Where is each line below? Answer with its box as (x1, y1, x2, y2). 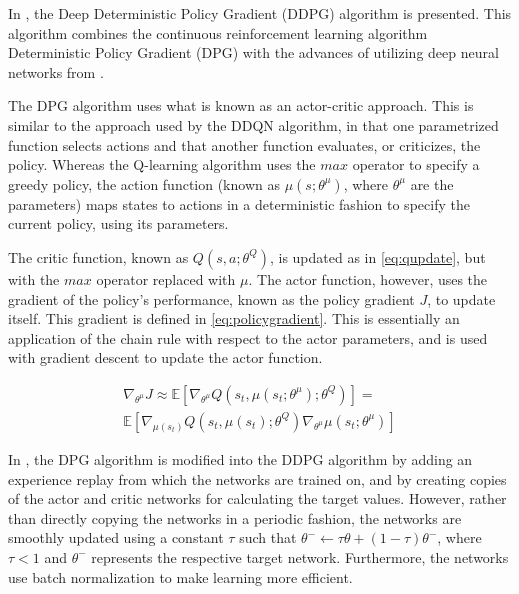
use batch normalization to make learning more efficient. (8, 566, 353, 587)
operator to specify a (352, 154, 480, 175)
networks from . (8, 61, 104, 82)
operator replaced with (96, 268, 236, 289)
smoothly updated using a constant (8, 527, 224, 548)
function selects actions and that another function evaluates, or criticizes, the (8, 134, 481, 155)
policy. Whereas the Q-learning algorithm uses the (8, 154, 316, 175)
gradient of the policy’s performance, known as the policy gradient (8, 288, 415, 309)
